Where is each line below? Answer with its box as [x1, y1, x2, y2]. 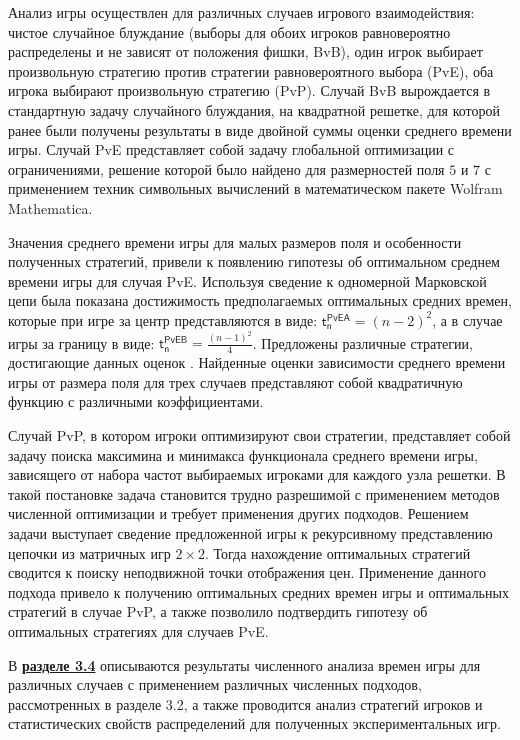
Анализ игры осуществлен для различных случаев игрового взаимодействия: [8, 2, 475, 22]
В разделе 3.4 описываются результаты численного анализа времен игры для [8, 654, 481, 675]
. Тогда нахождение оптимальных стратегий [204, 542, 471, 563]
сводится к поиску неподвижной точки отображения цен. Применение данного [8, 562, 486, 583]
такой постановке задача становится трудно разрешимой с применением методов [8, 483, 500, 504]
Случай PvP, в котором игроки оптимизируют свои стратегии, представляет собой [8, 424, 511, 445]
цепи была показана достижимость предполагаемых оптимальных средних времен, [8, 290, 512, 311]
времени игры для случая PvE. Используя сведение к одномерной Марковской [8, 270, 487, 291]
